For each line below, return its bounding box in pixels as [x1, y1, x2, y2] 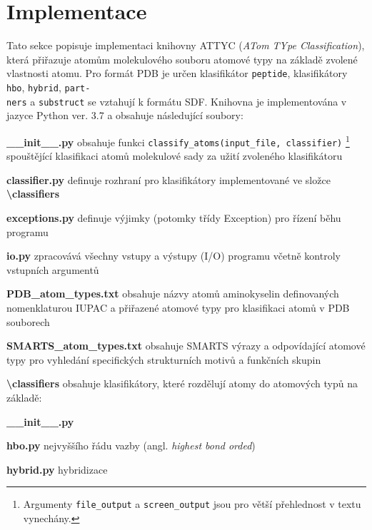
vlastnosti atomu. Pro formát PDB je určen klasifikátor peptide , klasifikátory [6, 66, 348, 81]
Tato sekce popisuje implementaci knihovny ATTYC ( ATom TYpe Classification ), [6, 38, 365, 53]
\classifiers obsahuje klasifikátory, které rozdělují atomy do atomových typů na [6, 376, 358, 391]
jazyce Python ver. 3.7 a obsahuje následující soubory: [6, 108, 243, 123]
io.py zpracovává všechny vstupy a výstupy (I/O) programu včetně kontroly [6, 248, 341, 263]
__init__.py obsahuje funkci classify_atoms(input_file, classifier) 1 [6, 132, 350, 149]
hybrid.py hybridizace [6, 462, 108, 477]
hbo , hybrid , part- [6, 79, 91, 94]
